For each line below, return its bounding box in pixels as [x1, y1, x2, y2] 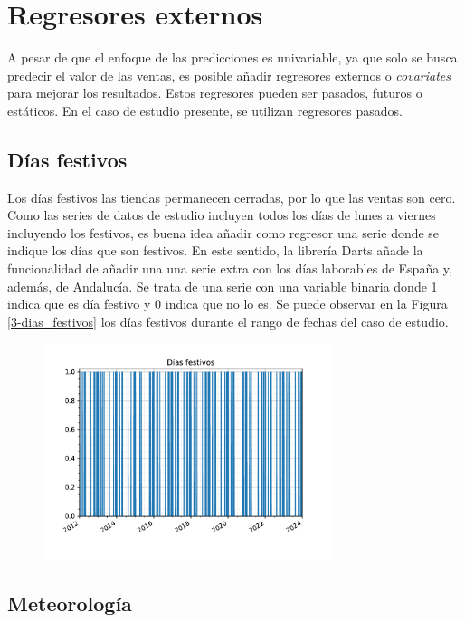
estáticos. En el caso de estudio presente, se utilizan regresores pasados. [7, 100, 403, 120]
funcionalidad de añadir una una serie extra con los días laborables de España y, [7, 259, 452, 278]
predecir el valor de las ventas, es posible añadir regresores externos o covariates [7, 65, 451, 84]
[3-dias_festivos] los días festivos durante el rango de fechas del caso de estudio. [7, 311, 449, 330]
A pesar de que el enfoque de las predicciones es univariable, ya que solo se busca [7, 48, 458, 67]
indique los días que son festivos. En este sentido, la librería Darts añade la [7, 241, 423, 260]
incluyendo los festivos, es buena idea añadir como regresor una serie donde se [7, 223, 440, 242]
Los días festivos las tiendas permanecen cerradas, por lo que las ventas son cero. [7, 187, 456, 206]
